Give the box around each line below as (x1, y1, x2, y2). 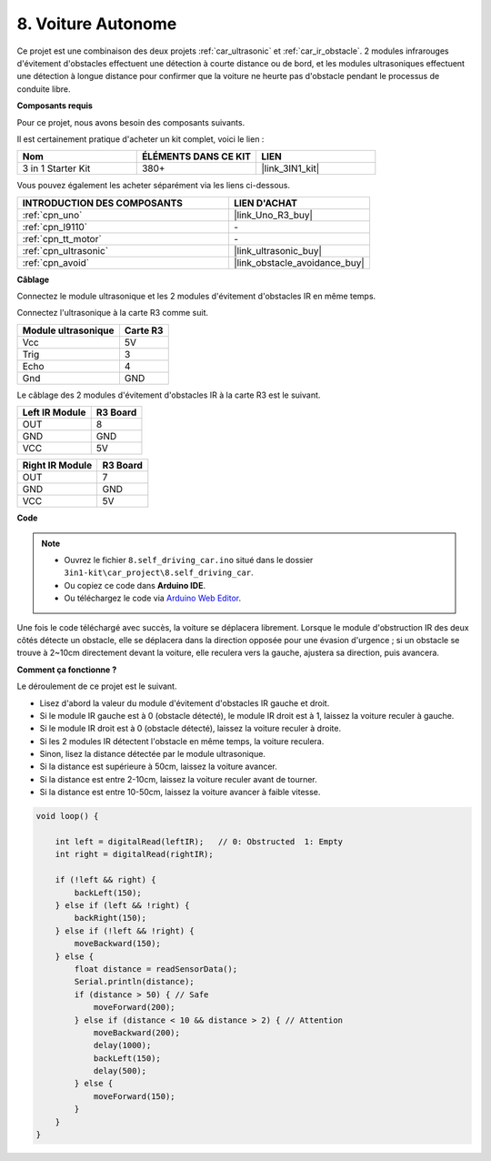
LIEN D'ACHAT (233, 197, 297, 209)
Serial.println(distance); (74, 976, 195, 987)
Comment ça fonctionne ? (16, 664, 117, 675)
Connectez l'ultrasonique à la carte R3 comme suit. (16, 308, 209, 318)
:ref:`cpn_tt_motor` (22, 232, 102, 245)
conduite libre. (16, 83, 72, 95)
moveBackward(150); (74, 938, 161, 949)
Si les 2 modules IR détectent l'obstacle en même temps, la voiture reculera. (39, 735, 325, 746)
